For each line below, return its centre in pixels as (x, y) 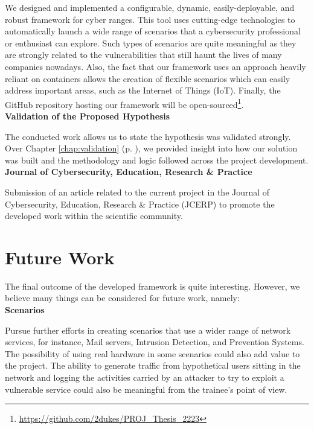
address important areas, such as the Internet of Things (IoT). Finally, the (143, 90)
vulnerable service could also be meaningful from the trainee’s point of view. (146, 389)
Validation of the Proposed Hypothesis (88, 116)
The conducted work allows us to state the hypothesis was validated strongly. (148, 136)
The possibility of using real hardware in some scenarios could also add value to (152, 353)
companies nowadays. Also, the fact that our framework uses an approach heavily (155, 66)
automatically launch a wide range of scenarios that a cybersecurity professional (153, 31)
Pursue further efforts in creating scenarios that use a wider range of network (148, 330)
